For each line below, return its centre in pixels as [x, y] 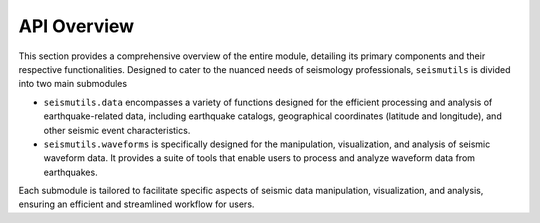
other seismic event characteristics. [117, 130]
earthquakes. [71, 172]
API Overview [76, 26]
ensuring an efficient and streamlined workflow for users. [136, 204]
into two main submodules [73, 84]
